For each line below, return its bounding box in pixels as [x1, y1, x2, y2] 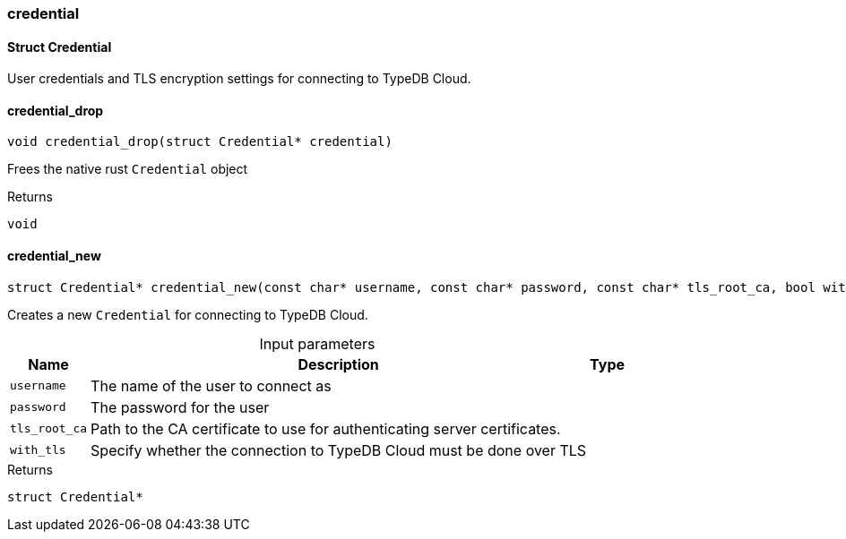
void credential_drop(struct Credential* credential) [7, 134, 393, 150]
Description [298, 355, 379, 373]
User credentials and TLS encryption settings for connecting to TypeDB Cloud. [7, 71, 471, 87]
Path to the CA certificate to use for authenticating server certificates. [91, 419, 561, 438]
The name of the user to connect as [91, 376, 332, 395]
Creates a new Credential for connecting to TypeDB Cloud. [7, 306, 368, 322]
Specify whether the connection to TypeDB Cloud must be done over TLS [91, 441, 587, 459]
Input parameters [259, 334, 376, 353]
